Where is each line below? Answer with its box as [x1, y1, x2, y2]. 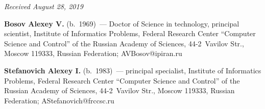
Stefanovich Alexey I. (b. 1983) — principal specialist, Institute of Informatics [4, 65, 261, 75]
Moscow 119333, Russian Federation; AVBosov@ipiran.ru [4, 48, 182, 59]
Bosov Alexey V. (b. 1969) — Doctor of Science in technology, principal [4, 18, 239, 29]
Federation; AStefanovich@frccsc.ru [4, 95, 114, 105]
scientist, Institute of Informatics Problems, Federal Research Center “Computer [4, 28, 256, 39]
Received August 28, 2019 [4, 1, 83, 11]
